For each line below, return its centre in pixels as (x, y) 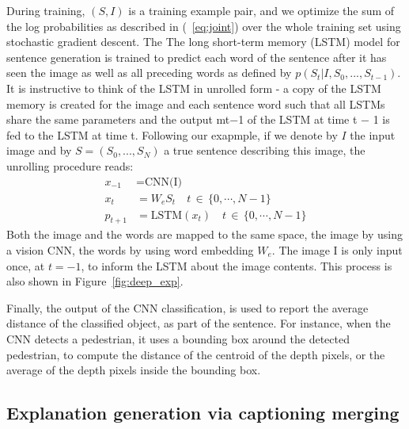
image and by (39, 150)
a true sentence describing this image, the (265, 150)
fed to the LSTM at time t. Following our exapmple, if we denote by (172, 134)
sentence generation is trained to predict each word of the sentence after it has (197, 57)
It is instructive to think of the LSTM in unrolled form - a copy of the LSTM (194, 88)
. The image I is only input (337, 250)
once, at (26, 265)
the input (373, 134)
